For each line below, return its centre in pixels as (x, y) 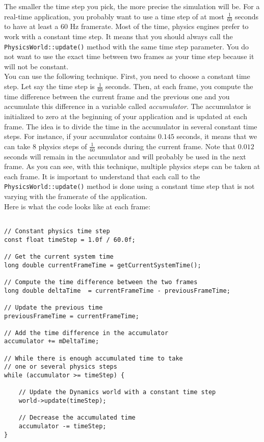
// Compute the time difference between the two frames (101, 282)
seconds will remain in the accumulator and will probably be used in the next (125, 156)
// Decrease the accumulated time (77, 418)
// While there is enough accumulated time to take (94, 358)
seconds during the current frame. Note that (167, 146)
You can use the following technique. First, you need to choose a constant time (127, 76)
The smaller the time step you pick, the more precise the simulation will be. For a (132, 6)
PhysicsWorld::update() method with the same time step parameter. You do (127, 46)
